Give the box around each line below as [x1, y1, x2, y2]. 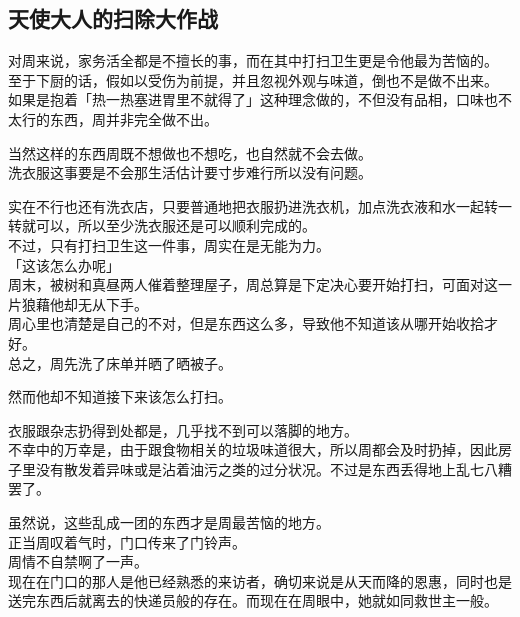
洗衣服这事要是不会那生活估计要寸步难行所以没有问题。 [8, 162, 372, 183]
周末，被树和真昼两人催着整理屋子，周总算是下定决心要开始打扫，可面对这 [8, 274, 498, 295]
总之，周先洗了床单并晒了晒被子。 [8, 352, 232, 373]
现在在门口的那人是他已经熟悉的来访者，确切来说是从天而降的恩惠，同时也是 [8, 570, 512, 591]
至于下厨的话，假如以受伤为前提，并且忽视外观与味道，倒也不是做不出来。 [8, 69, 498, 90]
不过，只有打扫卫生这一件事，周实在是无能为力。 [8, 234, 330, 255]
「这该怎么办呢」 [8, 254, 120, 275]
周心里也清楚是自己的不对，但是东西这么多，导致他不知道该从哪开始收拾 [8, 313, 484, 334]
